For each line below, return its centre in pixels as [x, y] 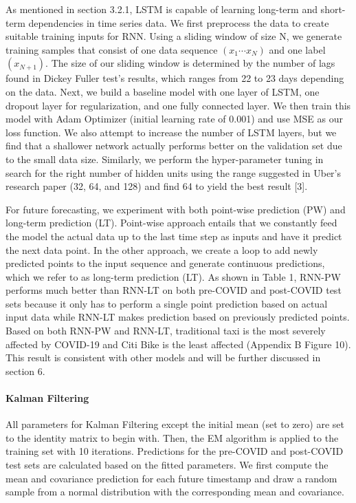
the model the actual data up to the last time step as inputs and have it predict [174, 236]
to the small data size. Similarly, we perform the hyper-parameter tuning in [165, 159]
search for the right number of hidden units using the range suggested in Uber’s [173, 172]
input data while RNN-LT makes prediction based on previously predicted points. [178, 317]
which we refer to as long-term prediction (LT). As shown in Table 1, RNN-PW [173, 276]
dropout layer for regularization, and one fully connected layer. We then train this [178, 105]
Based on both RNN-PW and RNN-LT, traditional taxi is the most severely [166, 331]
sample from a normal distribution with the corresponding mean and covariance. [175, 492]
